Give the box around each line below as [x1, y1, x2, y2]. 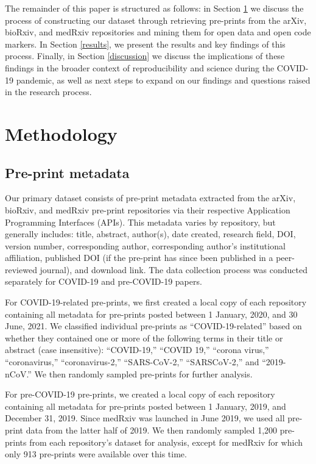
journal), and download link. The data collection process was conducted [40, 263, 307, 276]
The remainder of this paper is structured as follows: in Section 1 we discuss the [5, 2, 304, 14]
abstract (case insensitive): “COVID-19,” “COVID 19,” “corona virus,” [5, 343, 269, 356]
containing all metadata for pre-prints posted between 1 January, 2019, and [5, 399, 286, 412]
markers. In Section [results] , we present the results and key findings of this [5, 37, 286, 50]
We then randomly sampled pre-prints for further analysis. [34, 367, 253, 380]
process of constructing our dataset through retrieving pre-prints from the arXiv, [5, 13, 307, 26]
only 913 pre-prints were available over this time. [5, 448, 187, 460]
